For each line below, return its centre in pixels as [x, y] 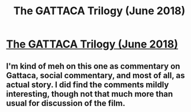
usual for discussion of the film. [66, 103]
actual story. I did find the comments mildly [88, 84]
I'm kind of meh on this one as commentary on [93, 66]
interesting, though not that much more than [90, 94]
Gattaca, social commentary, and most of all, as [96, 75]
